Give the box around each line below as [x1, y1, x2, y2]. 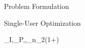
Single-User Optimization [4, 17, 81, 28]
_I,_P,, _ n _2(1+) [4, 34, 59, 45]
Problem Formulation [4, 1, 69, 11]
